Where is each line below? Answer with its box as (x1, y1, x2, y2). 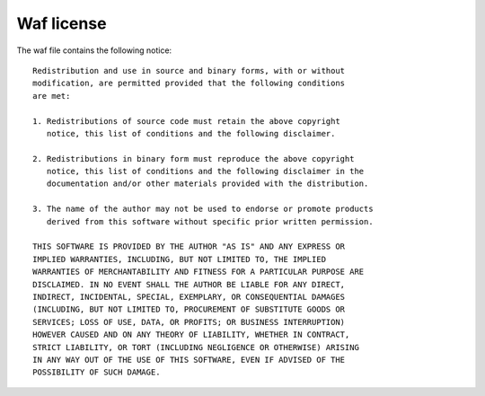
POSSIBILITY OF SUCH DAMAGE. (32, 367, 161, 377)
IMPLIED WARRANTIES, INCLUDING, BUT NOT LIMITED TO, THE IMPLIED (32, 254, 327, 264)
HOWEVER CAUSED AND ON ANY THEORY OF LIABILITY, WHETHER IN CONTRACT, (32, 330, 350, 340)
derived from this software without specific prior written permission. (46, 216, 374, 226)
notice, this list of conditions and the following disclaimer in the (46, 166, 365, 177)
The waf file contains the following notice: (16, 45, 172, 56)
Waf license (16, 13, 107, 33)
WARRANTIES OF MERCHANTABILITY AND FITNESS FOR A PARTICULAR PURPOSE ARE (32, 267, 365, 277)
